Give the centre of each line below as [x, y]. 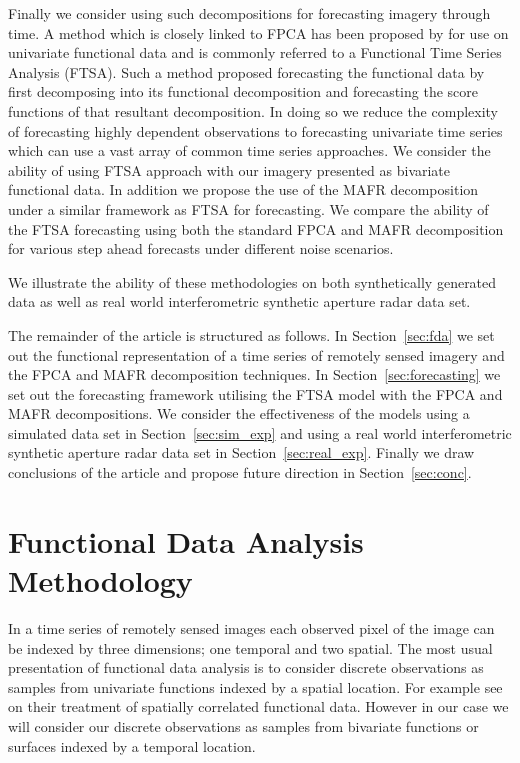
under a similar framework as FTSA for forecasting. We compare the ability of [248, 208]
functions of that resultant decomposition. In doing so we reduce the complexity [253, 110]
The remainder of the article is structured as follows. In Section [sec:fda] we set [251, 334]
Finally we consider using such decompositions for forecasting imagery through [249, 13]
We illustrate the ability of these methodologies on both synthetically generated [252, 281]
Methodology [100, 580]
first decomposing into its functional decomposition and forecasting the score [243, 91]
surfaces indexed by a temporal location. [132, 745]
